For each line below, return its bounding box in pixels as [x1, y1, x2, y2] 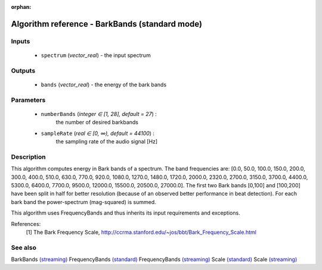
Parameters [11, 96, 46, 104]
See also [11, 243, 37, 252]
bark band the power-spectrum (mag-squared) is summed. [11, 198, 156, 205]
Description [11, 152, 46, 161]
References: [11, 220, 41, 227]
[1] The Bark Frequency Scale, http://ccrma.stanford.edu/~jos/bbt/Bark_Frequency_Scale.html [26, 228, 256, 236]
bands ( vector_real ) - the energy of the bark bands [41, 81, 167, 88]
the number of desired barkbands [55, 119, 138, 126]
